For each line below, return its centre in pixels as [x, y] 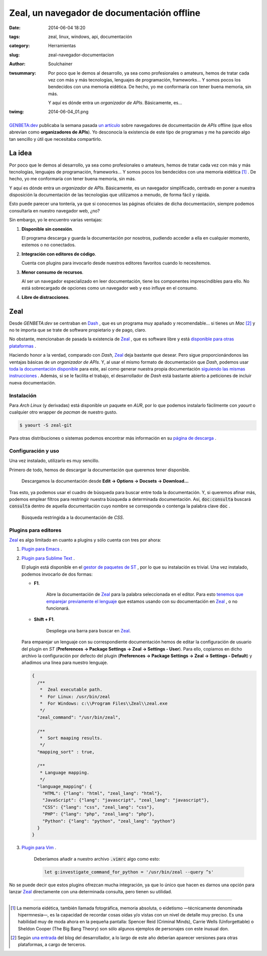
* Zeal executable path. [71, 690]
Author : [17, 64]
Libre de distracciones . [46, 297]
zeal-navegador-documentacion [81, 55]
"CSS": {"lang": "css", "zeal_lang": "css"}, [98, 807]
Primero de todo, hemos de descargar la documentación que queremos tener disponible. [100, 470]
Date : [15, 28]
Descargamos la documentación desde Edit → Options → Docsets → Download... [105, 481]
